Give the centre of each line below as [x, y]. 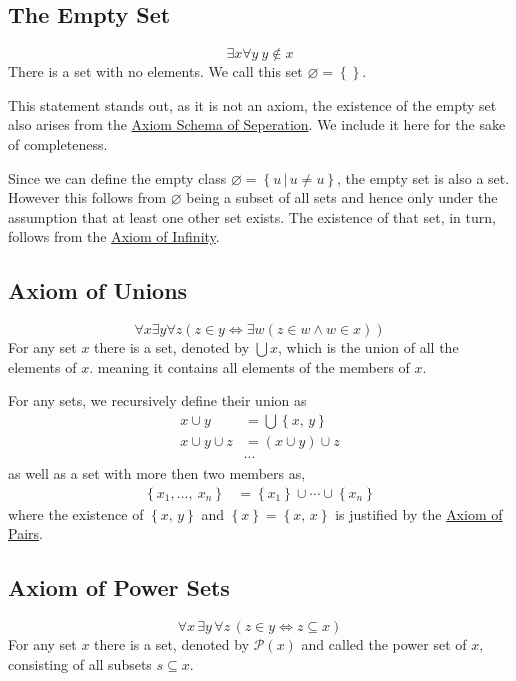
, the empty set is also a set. [423, 177]
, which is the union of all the [368, 347]
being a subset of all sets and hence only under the [342, 197]
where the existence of [76, 513]
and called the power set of [384, 644]
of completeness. [58, 143]
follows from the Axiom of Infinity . [114, 236]
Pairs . [25, 533]
